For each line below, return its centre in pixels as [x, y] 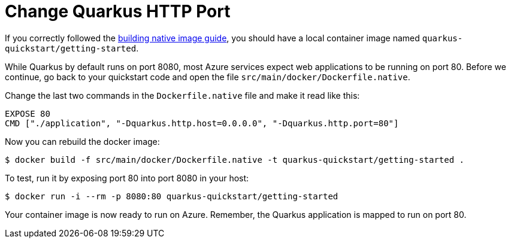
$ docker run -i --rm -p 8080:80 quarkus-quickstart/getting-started [172, 196]
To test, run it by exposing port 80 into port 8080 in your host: [127, 178]
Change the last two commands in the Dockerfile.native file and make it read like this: [182, 95]
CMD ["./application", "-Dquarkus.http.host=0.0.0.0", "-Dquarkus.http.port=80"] [202, 123]
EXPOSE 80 [28, 113]
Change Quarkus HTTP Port [118, 11]
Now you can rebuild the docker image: [82, 141]
